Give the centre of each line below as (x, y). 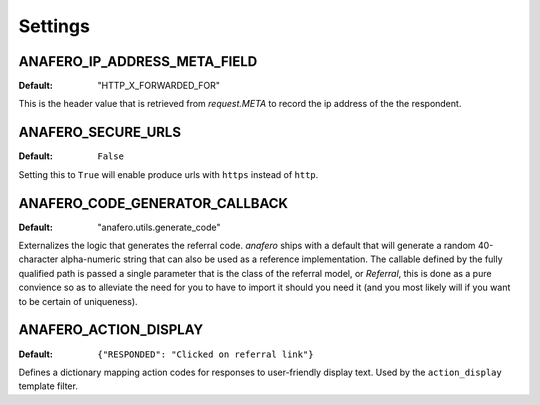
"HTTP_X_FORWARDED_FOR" (158, 86)
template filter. (48, 386)
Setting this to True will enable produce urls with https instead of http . (168, 174)
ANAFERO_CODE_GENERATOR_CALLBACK (153, 203)
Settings (54, 26)
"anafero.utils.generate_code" (159, 227)
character (38, 259)
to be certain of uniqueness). (78, 301)
